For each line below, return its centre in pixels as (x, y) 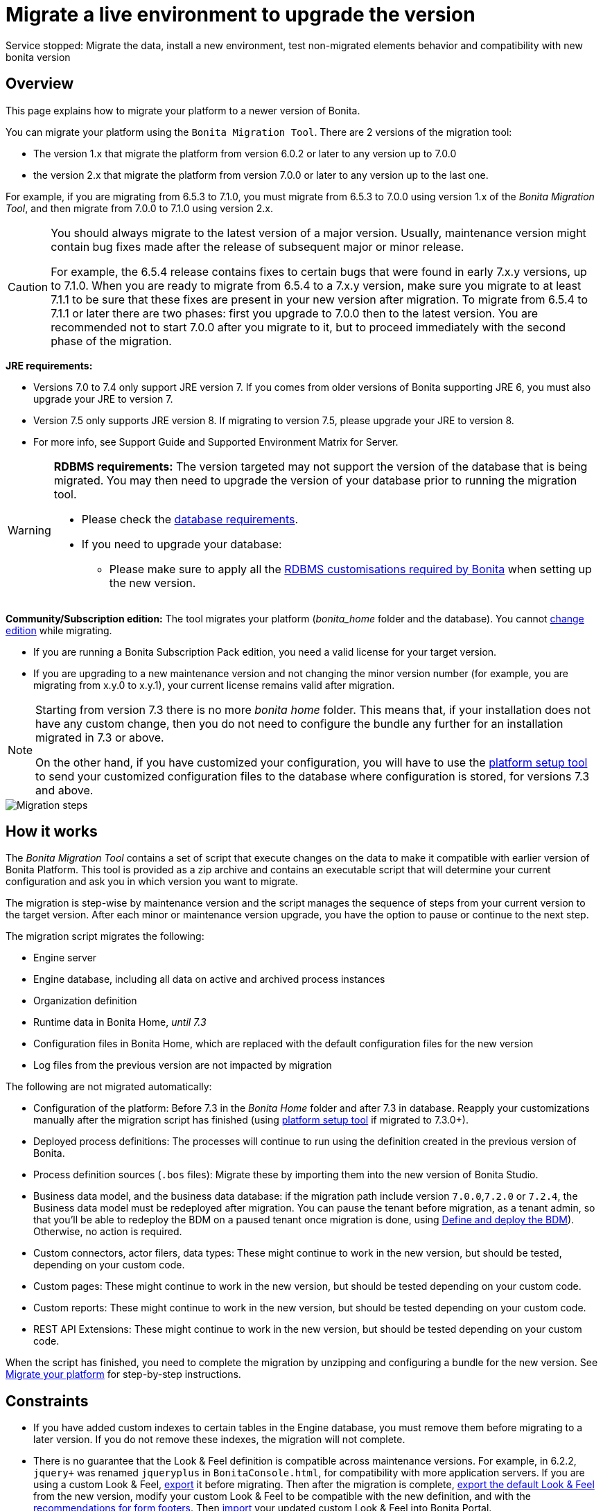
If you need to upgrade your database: (182, 544)
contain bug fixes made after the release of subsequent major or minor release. (257, 246)
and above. (64, 790)
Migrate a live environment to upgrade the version (241, 15)
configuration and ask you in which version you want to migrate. (152, 882)
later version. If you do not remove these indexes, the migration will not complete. (219, 1440)
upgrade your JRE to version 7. (103, 399)
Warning (29, 530)
